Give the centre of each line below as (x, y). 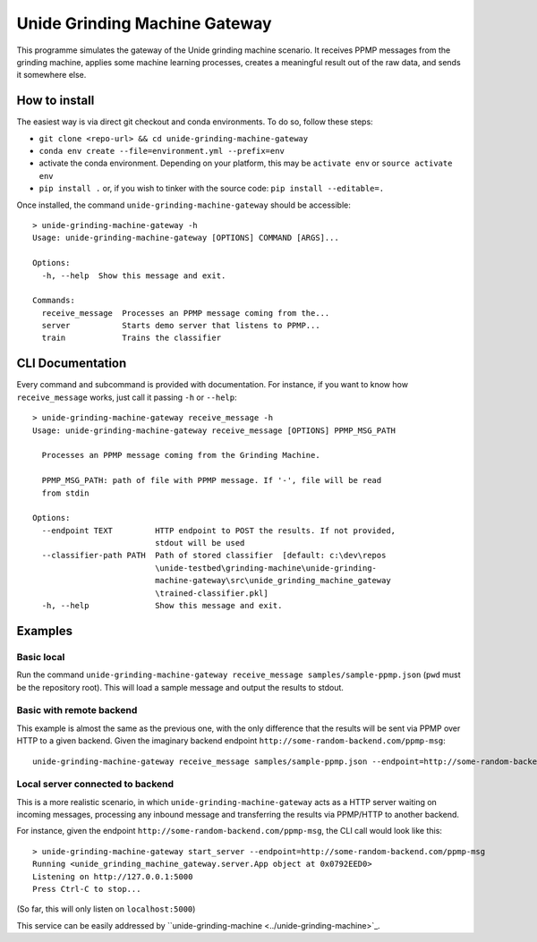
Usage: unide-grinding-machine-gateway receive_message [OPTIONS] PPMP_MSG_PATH (214, 430)
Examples (45, 631)
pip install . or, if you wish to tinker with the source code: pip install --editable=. (212, 189)
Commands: (54, 301)
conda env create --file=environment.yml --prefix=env (162, 151)
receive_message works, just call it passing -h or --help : (127, 397)
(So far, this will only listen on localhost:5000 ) (106, 909)
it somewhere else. (51, 75)
